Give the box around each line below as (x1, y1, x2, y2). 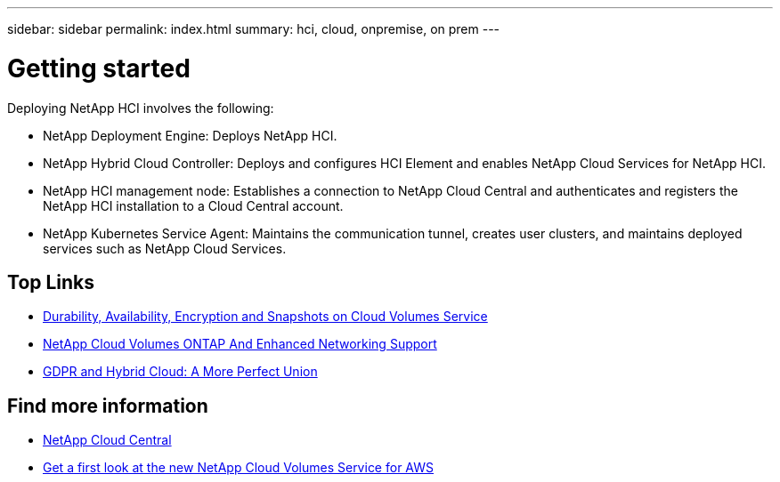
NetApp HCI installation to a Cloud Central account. (43, 197, 344, 213)
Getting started (7, 52, 191, 84)
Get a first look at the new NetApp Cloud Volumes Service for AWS (43, 460, 434, 476)
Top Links (7, 270, 95, 293)
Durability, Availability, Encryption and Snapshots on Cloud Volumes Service (43, 309, 488, 325)
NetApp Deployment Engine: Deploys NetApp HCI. (43, 127, 337, 143)
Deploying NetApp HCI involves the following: (7, 100, 274, 116)
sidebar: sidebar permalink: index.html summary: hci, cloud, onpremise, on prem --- (7, 21, 500, 36)
